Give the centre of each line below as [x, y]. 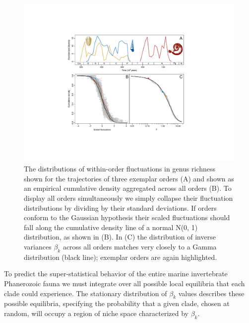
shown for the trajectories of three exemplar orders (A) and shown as [129, 178]
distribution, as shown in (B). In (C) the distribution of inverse [120, 237]
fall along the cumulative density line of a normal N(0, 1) [111, 227]
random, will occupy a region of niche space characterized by [96, 313]
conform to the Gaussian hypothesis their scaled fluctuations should [127, 217]
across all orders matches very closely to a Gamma [140, 246]
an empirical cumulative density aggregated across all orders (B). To [128, 188]
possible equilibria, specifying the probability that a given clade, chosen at [117, 303]
